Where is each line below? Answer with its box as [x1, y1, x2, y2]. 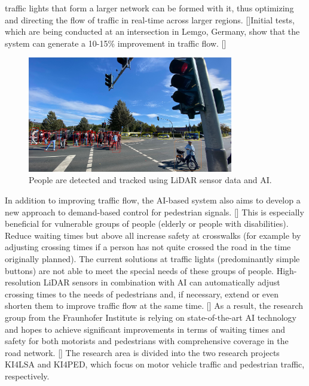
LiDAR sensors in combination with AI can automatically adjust [43, 276, 280, 288]
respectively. [5, 369, 50, 382]
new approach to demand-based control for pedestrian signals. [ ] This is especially [5, 205, 304, 218]
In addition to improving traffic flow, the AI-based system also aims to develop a [5, 194, 301, 206]
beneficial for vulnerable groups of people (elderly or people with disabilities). [5, 217, 289, 230]
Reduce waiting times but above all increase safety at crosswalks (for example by [5, 229, 301, 241]
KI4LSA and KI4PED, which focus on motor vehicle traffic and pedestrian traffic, [5, 358, 305, 370]
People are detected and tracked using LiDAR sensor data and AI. [29, 174, 272, 186]
